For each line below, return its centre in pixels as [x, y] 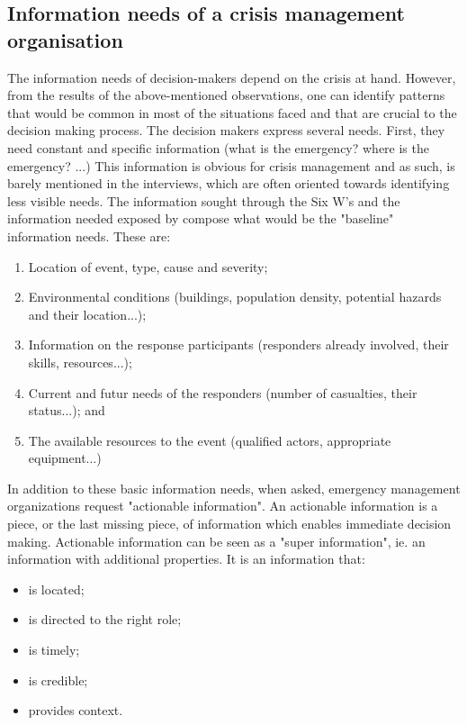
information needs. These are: [89, 236]
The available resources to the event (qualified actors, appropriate [210, 440]
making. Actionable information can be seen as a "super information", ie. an [216, 541]
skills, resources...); [80, 362]
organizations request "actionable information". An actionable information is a [223, 506]
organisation [65, 39]
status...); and [67, 410]
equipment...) [65, 458]
